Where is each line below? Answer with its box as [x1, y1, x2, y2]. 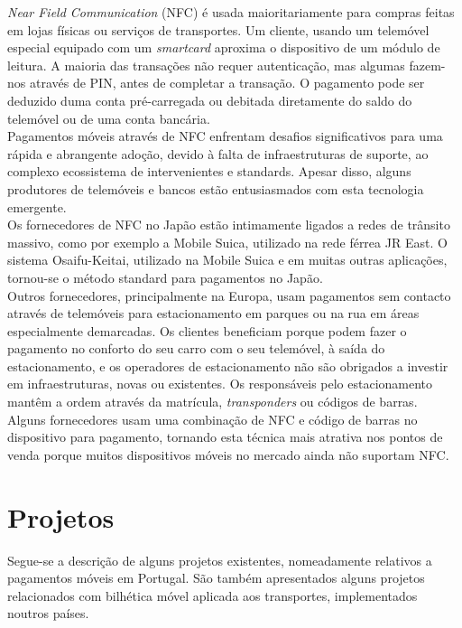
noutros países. [7, 604, 89, 623]
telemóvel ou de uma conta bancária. [7, 108, 210, 127]
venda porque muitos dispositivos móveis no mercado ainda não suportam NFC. [7, 445, 449, 464]
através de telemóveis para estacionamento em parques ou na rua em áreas [7, 304, 420, 323]
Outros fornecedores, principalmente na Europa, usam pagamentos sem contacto [7, 286, 451, 305]
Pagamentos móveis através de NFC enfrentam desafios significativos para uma [7, 127, 443, 145]
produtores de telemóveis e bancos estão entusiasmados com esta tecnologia [7, 179, 424, 198]
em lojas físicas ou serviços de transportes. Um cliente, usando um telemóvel [7, 20, 430, 39]
